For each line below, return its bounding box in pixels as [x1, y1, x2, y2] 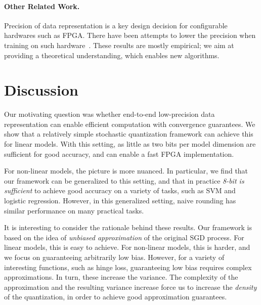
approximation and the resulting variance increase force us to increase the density [4, 281, 257, 292]
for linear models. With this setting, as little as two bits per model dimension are [4, 139, 256, 149]
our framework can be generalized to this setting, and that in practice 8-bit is [4, 175, 244, 186]
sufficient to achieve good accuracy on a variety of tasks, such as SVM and [4, 185, 236, 196]
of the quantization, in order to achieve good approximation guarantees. [4, 291, 227, 302]
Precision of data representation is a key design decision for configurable [4, 20, 228, 30]
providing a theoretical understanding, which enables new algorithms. [4, 50, 220, 60]
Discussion [4, 79, 78, 100]
